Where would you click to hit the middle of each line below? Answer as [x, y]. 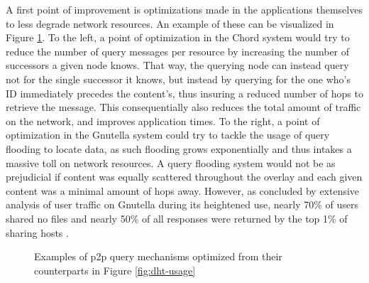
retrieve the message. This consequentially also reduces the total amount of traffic [183, 107]
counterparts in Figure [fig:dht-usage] [115, 270]
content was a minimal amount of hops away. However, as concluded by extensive [183, 190]
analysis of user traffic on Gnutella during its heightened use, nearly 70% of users [182, 204]
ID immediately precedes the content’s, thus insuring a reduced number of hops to [184, 93]
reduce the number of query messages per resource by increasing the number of [178, 51]
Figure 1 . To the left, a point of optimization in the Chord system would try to [178, 37]
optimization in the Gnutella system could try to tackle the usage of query [168, 135]
